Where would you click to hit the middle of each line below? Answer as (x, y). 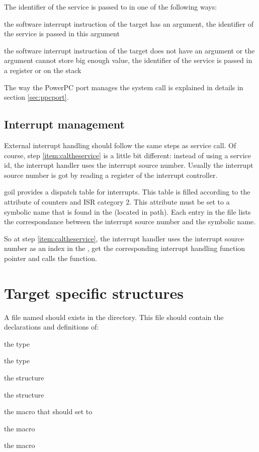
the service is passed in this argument (62, 34)
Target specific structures (94, 293)
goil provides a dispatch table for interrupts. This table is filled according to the (127, 192)
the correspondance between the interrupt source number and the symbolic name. (130, 221)
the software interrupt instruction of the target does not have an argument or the (129, 50)
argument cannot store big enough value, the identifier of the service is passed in (128, 60)
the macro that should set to (48, 411)
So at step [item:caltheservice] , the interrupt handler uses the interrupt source (124, 238)
